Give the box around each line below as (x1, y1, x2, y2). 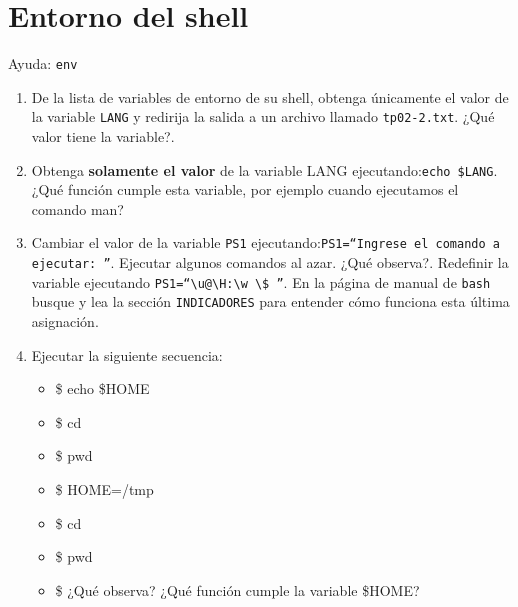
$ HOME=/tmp (55, 479, 154, 500)
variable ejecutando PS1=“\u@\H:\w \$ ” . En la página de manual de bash (31, 271, 491, 292)
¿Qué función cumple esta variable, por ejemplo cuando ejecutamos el (31, 179, 459, 200)
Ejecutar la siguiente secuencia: (31, 344, 223, 365)
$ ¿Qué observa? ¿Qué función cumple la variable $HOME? (55, 579, 420, 600)
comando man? (31, 198, 124, 219)
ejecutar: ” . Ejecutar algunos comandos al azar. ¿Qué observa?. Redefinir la (31, 252, 509, 273)
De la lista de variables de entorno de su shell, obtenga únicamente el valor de (31, 86, 509, 107)
